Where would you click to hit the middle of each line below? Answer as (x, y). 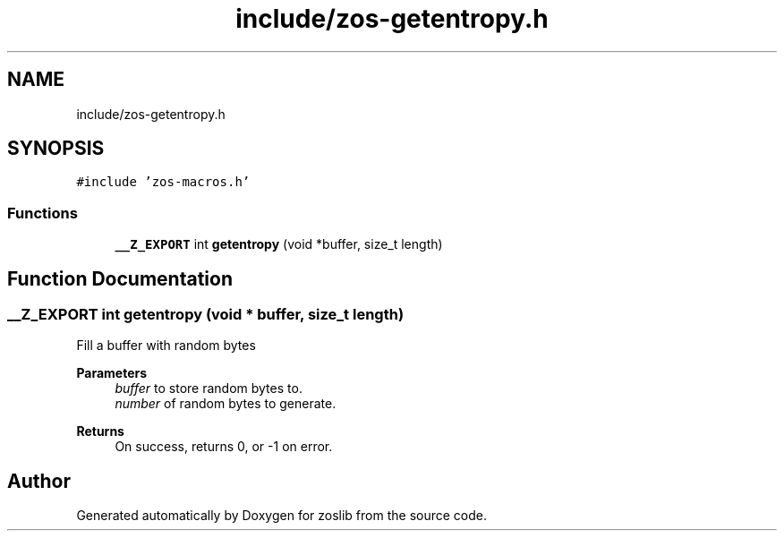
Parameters (112, 373)
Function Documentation (120, 278)
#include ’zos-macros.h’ (163, 182)
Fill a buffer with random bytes (166, 346)
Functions (43, 213)
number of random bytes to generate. (226, 404)
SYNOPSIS (56, 149)
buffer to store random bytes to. (209, 389)
